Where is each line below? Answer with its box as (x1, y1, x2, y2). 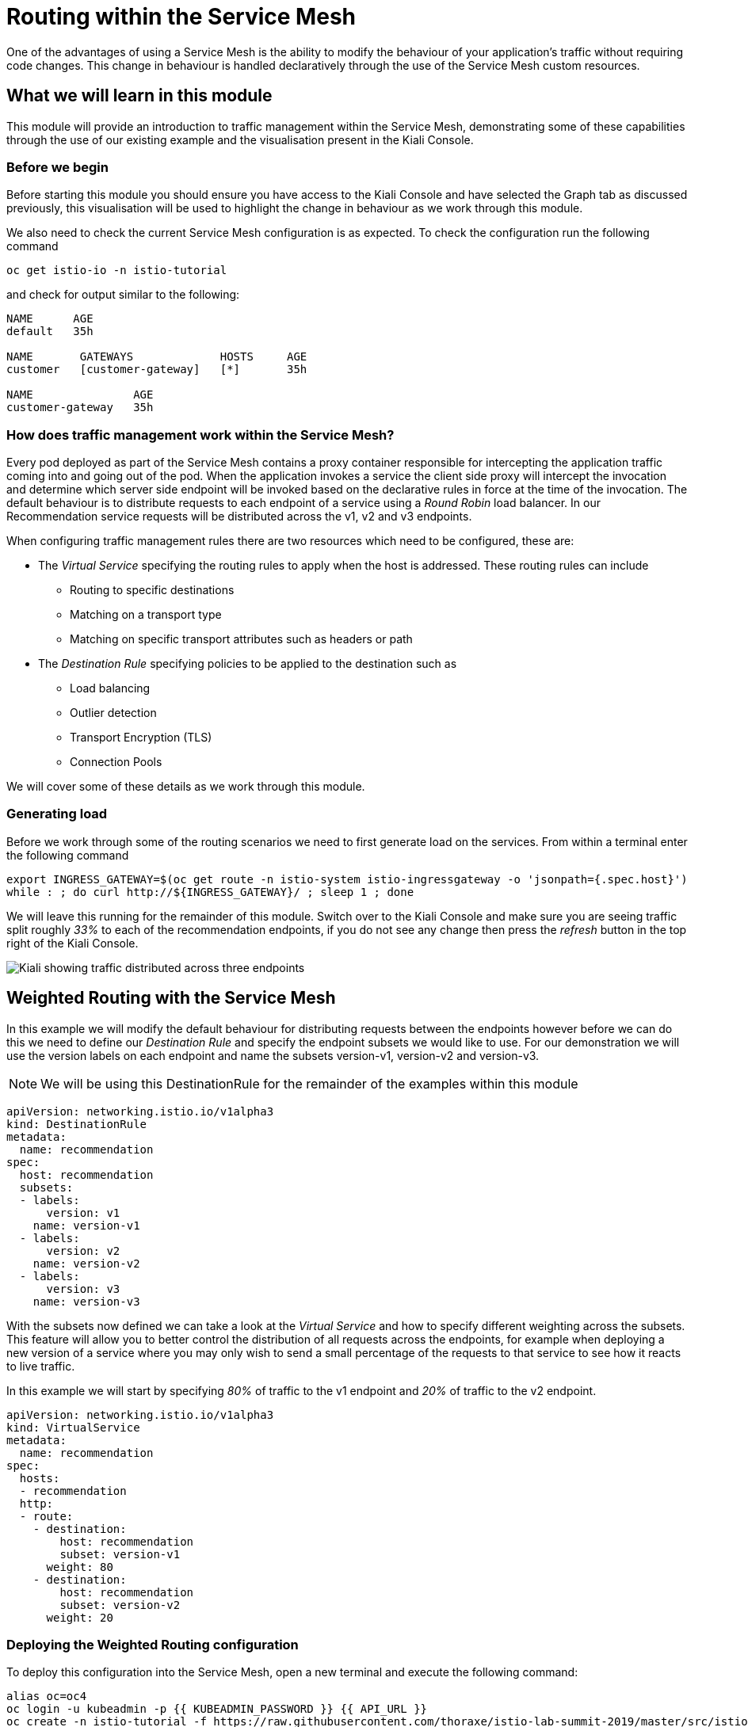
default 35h (6, 325, 93, 338)
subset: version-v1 (59, 1547, 181, 1561)
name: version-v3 (32, 1294, 140, 1308)
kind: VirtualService (6, 1420, 140, 1434)
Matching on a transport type (70, 608, 222, 622)
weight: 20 (46, 1611, 113, 1624)
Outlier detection (70, 706, 157, 720)
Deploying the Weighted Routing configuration (6, 1637, 299, 1653)
